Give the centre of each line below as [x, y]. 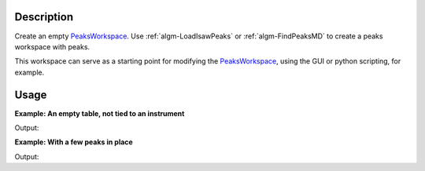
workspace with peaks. [52, 46]
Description [44, 17]
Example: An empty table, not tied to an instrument [100, 113]
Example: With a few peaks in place [74, 142]
